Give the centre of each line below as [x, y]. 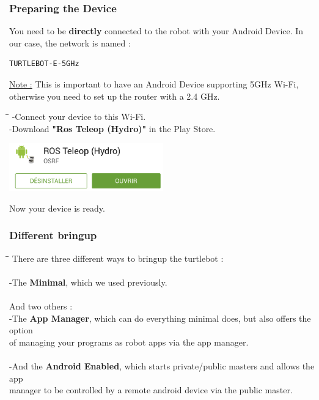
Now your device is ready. [57, 208]
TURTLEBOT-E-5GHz [44, 64]
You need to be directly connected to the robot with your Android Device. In [156, 31]
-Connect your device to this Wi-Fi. [79, 117]
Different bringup [53, 235]
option [21, 330]
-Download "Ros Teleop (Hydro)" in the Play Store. [112, 128]
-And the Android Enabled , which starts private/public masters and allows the [162, 366]
